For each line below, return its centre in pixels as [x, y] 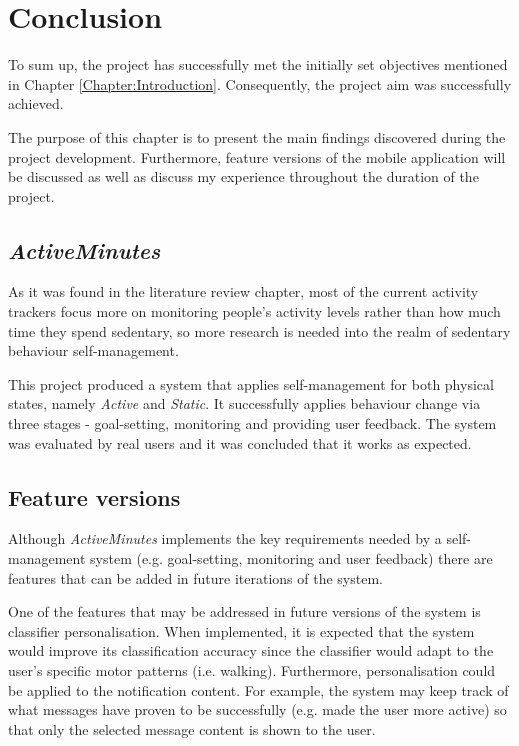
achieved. [36, 103]
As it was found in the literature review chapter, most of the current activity [243, 291]
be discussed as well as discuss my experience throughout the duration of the [243, 176]
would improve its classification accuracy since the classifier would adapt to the [251, 650]
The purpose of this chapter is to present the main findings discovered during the [257, 136]
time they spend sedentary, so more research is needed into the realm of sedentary [259, 330]
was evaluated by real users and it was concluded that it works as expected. [240, 442]
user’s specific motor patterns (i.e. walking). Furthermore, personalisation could [252, 670]
